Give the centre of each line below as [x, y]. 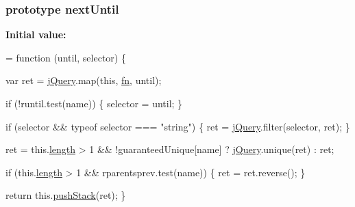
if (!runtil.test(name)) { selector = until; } [94, 103]
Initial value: [36, 34]
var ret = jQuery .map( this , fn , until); [84, 80]
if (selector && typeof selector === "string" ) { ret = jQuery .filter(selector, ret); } [178, 126]
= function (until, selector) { [66, 57]
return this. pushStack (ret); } [66, 195]
